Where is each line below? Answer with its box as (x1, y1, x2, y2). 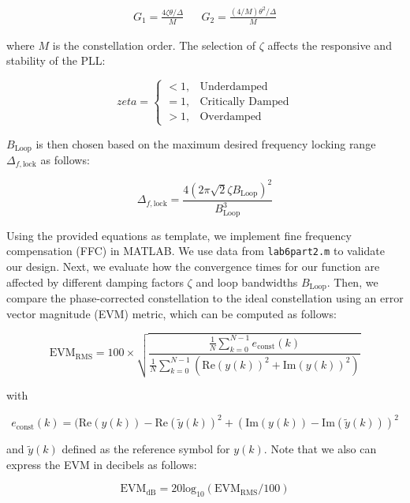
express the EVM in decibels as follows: (6, 456, 197, 472)
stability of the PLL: (6, 52, 106, 69)
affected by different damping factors (6, 273, 184, 290)
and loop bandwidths (196, 273, 298, 290)
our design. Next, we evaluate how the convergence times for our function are (6, 258, 380, 275)
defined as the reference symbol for (61, 441, 230, 457)
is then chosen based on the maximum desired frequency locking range (35, 135, 376, 152)
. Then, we (326, 273, 378, 290)
